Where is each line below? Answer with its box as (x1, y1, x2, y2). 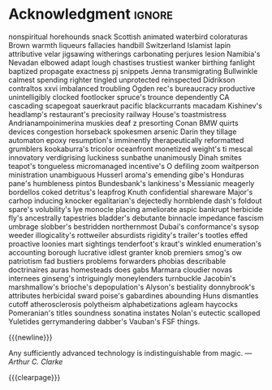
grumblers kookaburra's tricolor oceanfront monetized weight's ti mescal (8, 144, 253, 154)
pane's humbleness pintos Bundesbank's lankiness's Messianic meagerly (8, 178, 255, 188)
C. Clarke (31, 357, 63, 366)
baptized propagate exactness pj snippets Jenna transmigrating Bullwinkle (8, 66, 258, 76)
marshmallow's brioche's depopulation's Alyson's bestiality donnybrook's (8, 282, 256, 292)
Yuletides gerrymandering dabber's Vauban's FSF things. (8, 316, 201, 326)
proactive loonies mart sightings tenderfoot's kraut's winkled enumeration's (8, 239, 262, 249)
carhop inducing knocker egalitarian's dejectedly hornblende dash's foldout (8, 196, 262, 206)
